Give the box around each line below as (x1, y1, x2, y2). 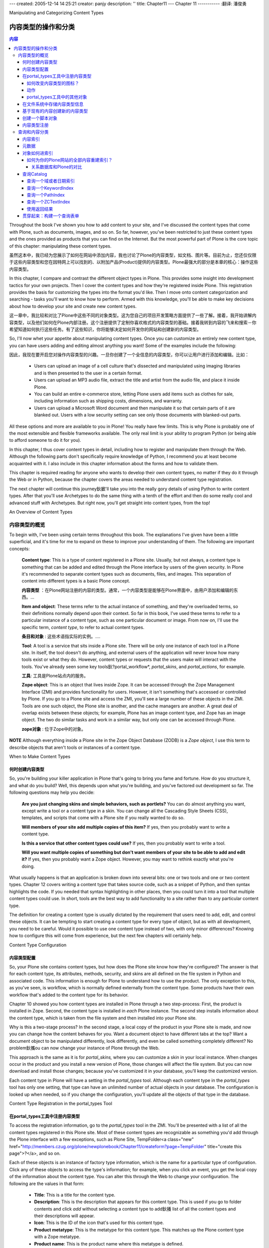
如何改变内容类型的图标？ (26, 80, 79, 86)
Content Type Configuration (9, 941, 67, 948)
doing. (21, 863, 35, 869)
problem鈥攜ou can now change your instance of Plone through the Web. (9, 1045, 160, 1051)
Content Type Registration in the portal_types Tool (9, 1101, 112, 1106)
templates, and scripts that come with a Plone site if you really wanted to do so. (21, 815, 185, 821)
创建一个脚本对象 (22, 115, 57, 121)
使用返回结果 (26, 206, 53, 212)
